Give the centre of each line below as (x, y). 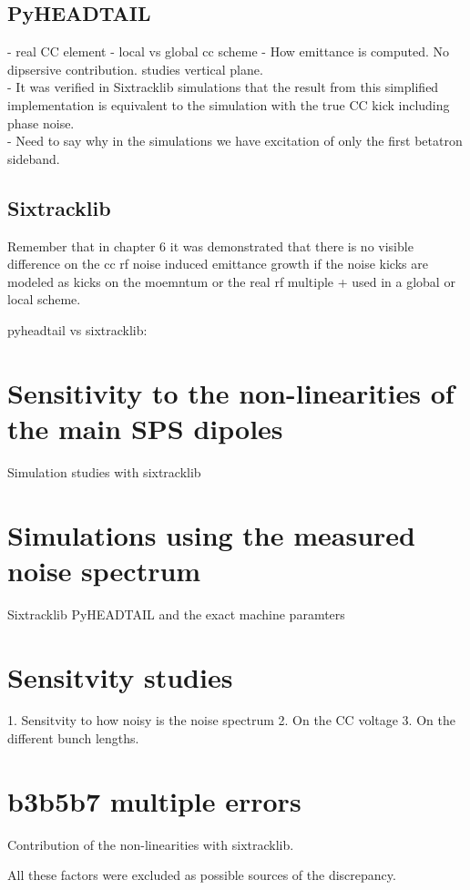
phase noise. (41, 123)
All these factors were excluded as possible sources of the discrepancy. (202, 875)
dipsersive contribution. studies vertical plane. (135, 69)
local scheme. (44, 299)
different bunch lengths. (73, 738)
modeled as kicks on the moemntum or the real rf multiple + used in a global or (231, 281)
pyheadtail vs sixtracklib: (77, 329)
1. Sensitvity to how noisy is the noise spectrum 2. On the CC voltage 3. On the (231, 720)
